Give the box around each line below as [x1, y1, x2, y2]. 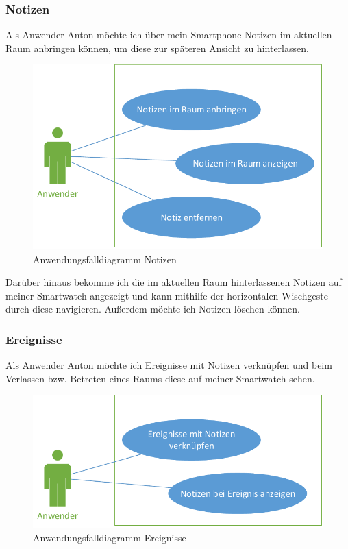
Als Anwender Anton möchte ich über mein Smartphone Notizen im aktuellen [5, 27, 332, 42]
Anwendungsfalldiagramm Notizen [33, 252, 177, 266]
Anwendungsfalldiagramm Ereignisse [33, 530, 186, 544]
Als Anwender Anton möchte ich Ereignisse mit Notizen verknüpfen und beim [5, 358, 332, 372]
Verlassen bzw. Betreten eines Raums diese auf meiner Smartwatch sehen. [5, 371, 315, 385]
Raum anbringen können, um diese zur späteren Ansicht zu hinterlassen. [5, 40, 309, 55]
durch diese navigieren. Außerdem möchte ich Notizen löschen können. [5, 302, 300, 316]
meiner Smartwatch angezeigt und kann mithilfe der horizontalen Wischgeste [5, 288, 328, 302]
